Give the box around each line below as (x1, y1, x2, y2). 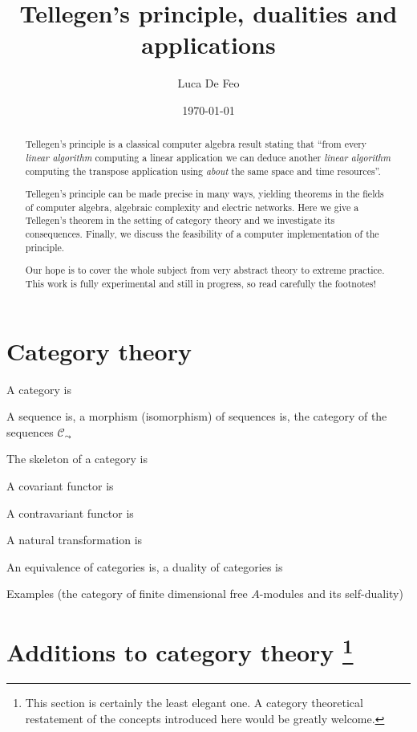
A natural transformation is (6, 531, 143, 548)
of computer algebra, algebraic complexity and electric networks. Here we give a (25, 200, 359, 213)
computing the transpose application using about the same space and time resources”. (25, 164, 381, 177)
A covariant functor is (6, 477, 114, 494)
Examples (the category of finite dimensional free (6, 585, 248, 602)
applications (141, 28, 276, 61)
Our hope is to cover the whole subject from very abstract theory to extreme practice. (25, 263, 385, 277)
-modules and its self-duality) (259, 585, 403, 602)
